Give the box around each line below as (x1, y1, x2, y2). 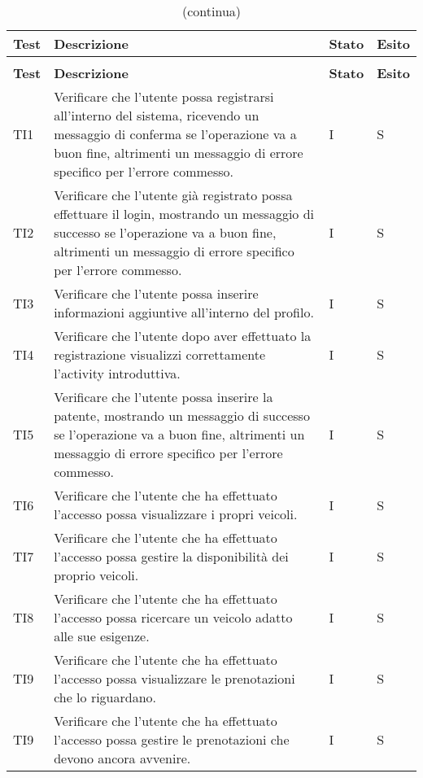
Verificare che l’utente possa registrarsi (54, 87, 274, 106)
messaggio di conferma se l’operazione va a (54, 125, 297, 143)
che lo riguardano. (54, 688, 157, 706)
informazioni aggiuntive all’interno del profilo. (54, 303, 314, 321)
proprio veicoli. (54, 566, 139, 584)
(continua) (181, 2, 242, 20)
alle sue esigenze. (54, 627, 150, 645)
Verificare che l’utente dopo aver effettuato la (54, 326, 312, 345)
